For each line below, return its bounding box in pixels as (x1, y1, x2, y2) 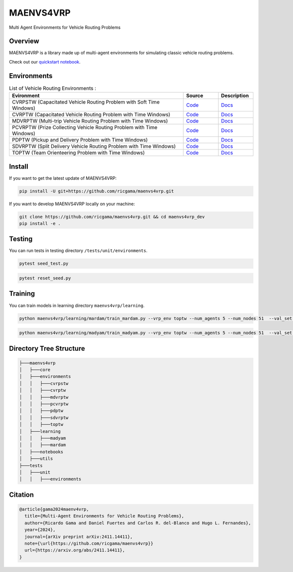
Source (186, 92, 204, 99)
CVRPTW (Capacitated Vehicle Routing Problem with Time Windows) (12, 111, 170, 118)
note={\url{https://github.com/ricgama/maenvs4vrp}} (24, 540, 153, 546)
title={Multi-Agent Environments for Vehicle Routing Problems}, (24, 513, 185, 519)
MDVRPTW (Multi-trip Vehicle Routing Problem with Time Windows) (12, 118, 168, 125)
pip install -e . (19, 220, 61, 226)
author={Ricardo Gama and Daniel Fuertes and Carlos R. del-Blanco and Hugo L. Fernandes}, (24, 520, 251, 526)
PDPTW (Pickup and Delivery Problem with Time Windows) (12, 137, 148, 144)
